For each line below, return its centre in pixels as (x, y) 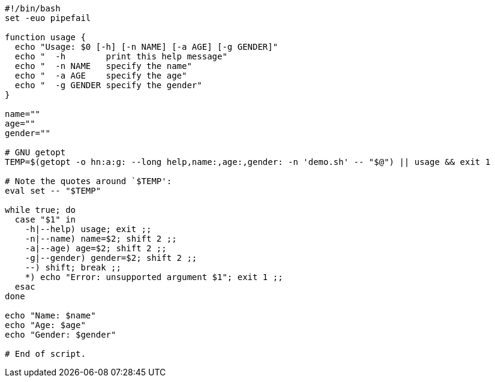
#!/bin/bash (33, 8)
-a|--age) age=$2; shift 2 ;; (96, 248)
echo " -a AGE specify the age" (101, 76)
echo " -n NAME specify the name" (103, 66)
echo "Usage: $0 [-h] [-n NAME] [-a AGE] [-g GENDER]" (146, 47)
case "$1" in (45, 219)
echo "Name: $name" (50, 315)
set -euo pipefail (48, 18)
